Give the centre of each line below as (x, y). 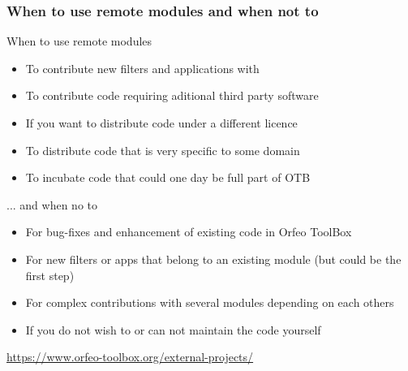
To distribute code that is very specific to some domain (163, 150)
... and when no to (52, 204)
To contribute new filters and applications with (142, 68)
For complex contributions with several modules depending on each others (210, 302)
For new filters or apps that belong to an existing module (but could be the (213, 259)
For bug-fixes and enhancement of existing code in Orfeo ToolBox (189, 232)
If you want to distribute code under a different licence (161, 123)
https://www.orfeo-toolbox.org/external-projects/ (130, 357)
